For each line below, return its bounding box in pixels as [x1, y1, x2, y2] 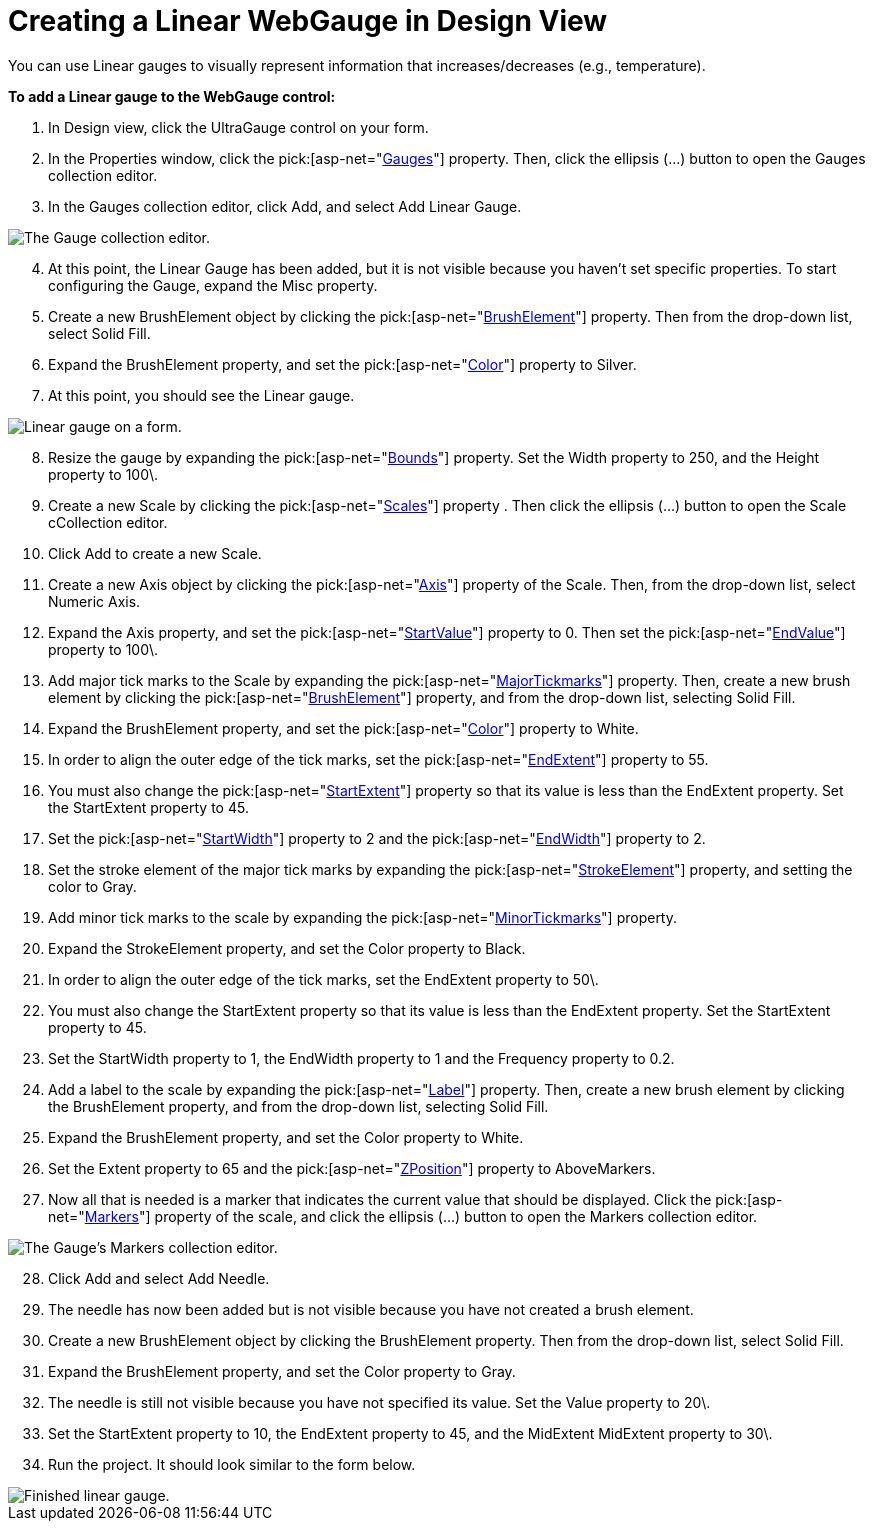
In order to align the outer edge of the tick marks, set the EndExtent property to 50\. [48, 970, 599, 988]
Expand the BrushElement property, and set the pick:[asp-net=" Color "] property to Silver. [48, 355, 637, 373]
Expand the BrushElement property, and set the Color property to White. [48, 1128, 524, 1146]
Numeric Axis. [48, 592, 141, 610]
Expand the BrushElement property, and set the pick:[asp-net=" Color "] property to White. [48, 719, 639, 737]
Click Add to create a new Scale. [48, 544, 262, 562]
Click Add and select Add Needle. [48, 1269, 270, 1287]
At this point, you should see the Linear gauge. [48, 386, 355, 404]
